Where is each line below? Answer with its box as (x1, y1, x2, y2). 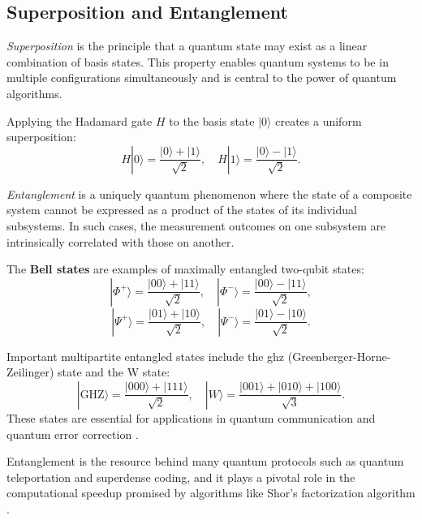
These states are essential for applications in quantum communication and (6, 409, 376, 426)
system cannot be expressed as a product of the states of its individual (6, 201, 357, 218)
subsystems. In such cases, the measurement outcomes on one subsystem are (6, 217, 386, 234)
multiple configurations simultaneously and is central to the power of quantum (6, 69, 397, 86)
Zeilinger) (6, 363, 54, 380)
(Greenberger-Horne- (287, 347, 391, 364)
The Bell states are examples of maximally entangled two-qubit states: (6, 260, 364, 277)
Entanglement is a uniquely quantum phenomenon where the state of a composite (6, 185, 412, 202)
